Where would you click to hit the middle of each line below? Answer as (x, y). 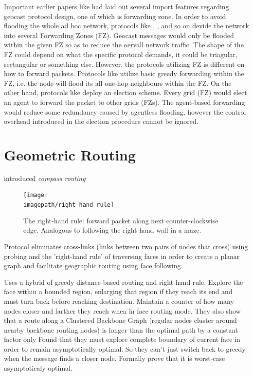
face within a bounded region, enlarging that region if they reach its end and (118, 291)
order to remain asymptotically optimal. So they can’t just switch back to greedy (125, 348)
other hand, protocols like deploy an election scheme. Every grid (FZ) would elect (126, 92)
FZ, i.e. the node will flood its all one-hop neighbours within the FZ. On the (118, 83)
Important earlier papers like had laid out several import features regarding (117, 6)
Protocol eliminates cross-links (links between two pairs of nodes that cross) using (126, 246)
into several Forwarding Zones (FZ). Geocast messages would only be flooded (119, 35)
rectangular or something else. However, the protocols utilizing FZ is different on (124, 64)
